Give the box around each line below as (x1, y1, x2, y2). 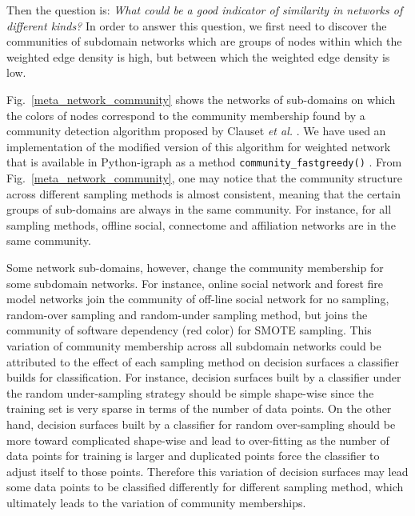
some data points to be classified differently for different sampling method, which (6, 478, 404, 495)
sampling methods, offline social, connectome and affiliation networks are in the (6, 216, 396, 233)
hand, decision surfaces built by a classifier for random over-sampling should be (6, 415, 396, 432)
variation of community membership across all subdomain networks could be (6, 337, 381, 354)
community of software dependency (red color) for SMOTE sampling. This (6, 322, 372, 338)
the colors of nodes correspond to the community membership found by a (6, 106, 365, 123)
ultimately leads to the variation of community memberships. (6, 494, 306, 510)
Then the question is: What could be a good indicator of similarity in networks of (6, 2, 403, 18)
